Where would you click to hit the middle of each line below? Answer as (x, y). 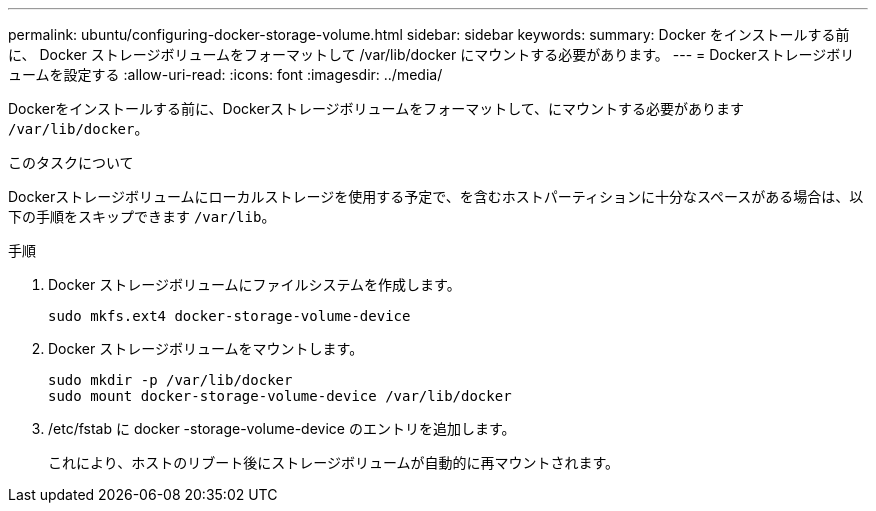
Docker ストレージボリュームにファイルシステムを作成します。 (254, 284)
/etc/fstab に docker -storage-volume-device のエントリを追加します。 (282, 428)
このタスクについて (71, 162)
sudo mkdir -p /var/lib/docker (170, 380)
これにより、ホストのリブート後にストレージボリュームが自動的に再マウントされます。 (334, 462)
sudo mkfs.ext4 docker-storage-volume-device (229, 316)
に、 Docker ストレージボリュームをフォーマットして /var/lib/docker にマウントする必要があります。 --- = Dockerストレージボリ (431, 54)
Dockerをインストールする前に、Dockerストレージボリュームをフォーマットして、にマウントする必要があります (376, 108)
